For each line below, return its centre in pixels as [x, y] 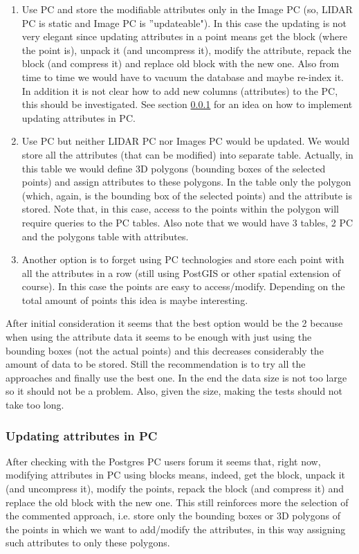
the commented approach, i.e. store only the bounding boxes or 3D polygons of [173, 516]
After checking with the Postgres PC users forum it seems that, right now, [163, 461]
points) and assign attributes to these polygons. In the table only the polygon [186, 182]
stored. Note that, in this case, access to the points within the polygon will [181, 209]
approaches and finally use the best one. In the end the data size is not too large [176, 377]
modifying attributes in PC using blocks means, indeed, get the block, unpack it [175, 475]
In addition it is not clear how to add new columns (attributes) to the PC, [180, 90]
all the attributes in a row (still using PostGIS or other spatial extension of [181, 272]
